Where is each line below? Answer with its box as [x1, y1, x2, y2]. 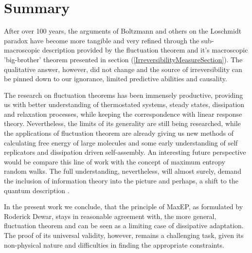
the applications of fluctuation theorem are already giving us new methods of [4, 128, 234, 138]
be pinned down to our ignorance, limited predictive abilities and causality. [4, 73, 227, 84]
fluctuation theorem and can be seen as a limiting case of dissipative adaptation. [4, 220, 244, 231]
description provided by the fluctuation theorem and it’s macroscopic [42, 45, 248, 55]
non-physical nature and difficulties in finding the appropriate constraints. [4, 239, 224, 250]
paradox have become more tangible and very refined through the [4, 35, 199, 45]
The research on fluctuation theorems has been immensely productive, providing [4, 90, 243, 100]
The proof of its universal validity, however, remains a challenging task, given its [4, 230, 244, 240]
